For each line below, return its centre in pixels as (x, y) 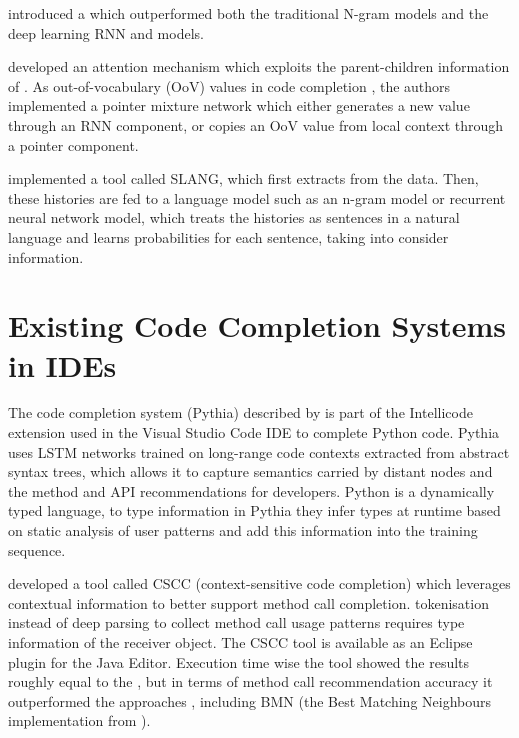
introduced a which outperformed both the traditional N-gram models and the (248, 13)
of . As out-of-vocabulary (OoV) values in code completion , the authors (229, 85)
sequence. (37, 549)
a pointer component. (73, 144)
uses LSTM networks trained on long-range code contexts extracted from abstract (259, 451)
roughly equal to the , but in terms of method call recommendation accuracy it (250, 681)
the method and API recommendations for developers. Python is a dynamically (251, 490)
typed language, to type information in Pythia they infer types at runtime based (254, 510)
